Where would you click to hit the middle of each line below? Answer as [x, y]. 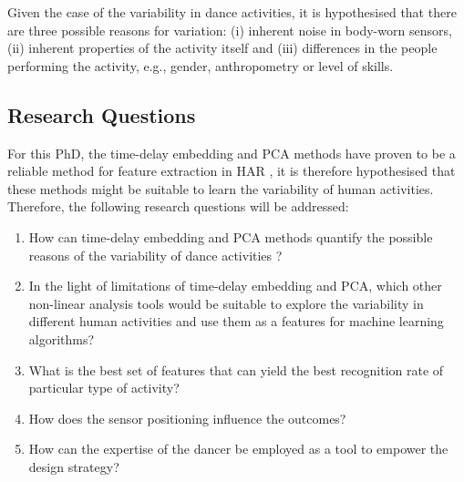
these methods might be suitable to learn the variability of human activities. [221, 188]
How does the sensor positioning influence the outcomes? [187, 418]
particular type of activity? [104, 388]
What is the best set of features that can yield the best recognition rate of [236, 369]
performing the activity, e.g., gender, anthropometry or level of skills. [201, 65]
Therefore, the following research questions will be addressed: [178, 206]
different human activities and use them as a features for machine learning [236, 321]
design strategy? [74, 466]
